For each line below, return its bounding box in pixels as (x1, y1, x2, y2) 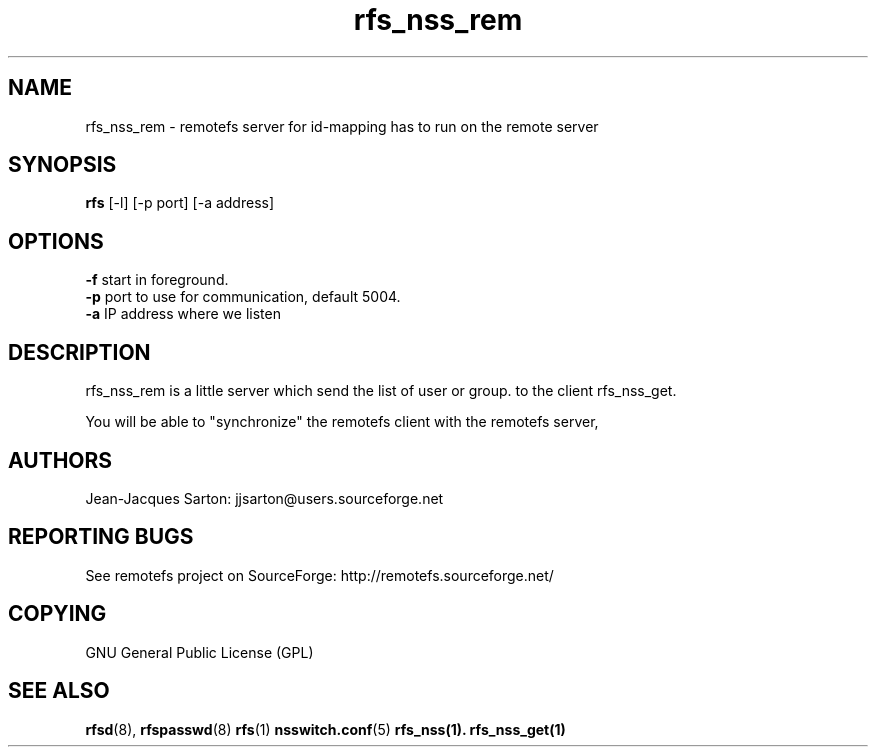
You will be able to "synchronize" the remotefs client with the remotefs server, (85, 413, 599, 431)
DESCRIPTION (8, 339, 151, 365)
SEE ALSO (8, 678, 110, 704)
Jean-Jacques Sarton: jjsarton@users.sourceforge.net (85, 489, 444, 507)
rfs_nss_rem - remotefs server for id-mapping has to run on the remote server (85, 117, 599, 135)
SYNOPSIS (8, 152, 117, 178)
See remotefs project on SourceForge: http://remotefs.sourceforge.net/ (85, 566, 554, 584)
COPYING (8, 601, 107, 627)
